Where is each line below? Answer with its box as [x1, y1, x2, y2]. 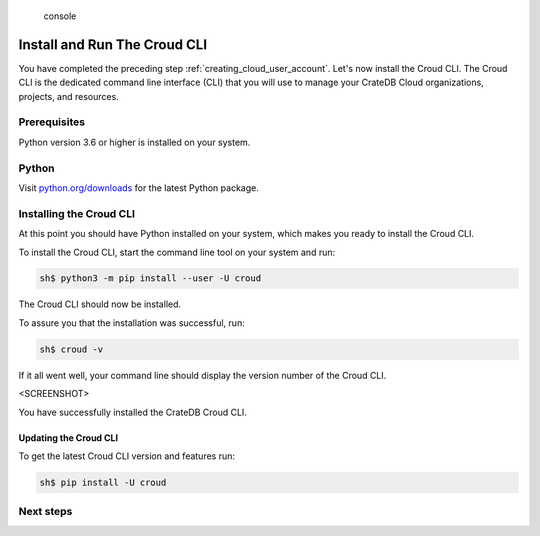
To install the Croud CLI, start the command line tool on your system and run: [18, 246, 336, 258]
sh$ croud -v [39, 343, 104, 355]
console [43, 10, 77, 22]
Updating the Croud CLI [18, 431, 119, 444]
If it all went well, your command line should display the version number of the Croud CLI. [18, 369, 387, 381]
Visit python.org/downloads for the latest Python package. [18, 181, 259, 194]
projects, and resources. [18, 90, 119, 102]
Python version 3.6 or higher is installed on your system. [18, 136, 251, 148]
